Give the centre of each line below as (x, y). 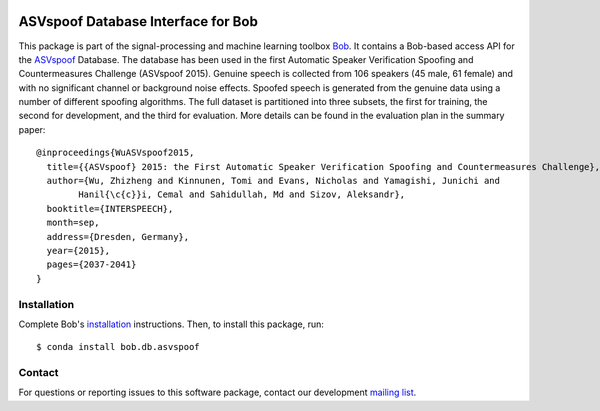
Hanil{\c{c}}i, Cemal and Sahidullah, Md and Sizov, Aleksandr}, (242, 194)
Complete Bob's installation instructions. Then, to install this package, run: (171, 324)
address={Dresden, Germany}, (118, 236)
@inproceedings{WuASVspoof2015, (115, 153)
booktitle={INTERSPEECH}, (110, 208)
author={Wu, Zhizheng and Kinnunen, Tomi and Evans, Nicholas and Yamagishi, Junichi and (273, 181)
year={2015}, (78, 250)
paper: (32, 129)
